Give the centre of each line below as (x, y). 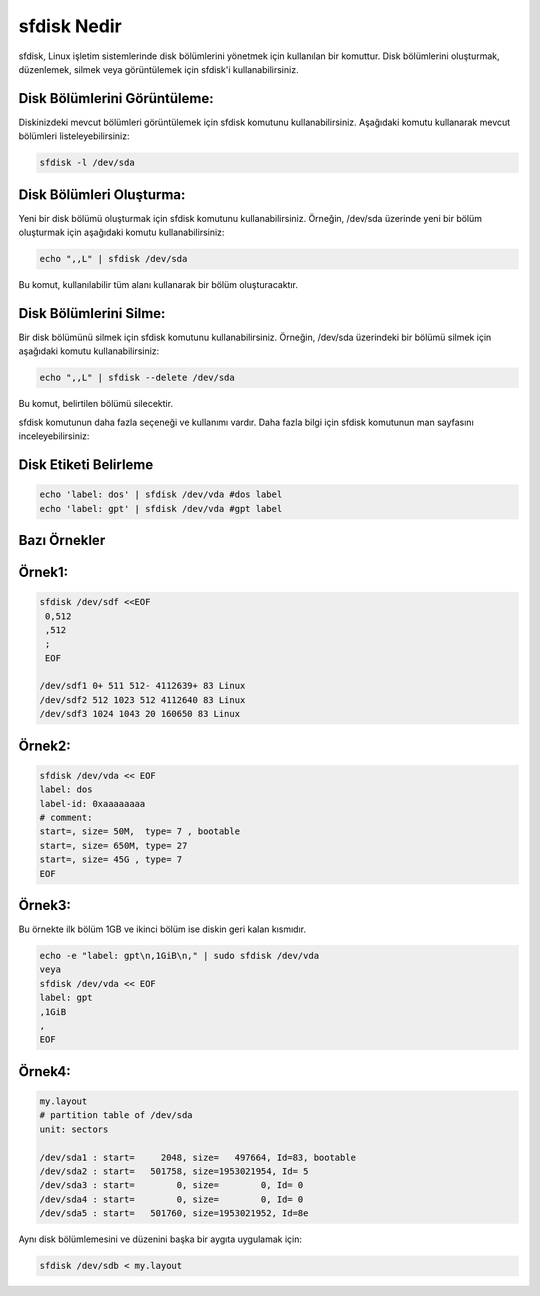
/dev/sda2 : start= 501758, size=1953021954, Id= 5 (174, 1171)
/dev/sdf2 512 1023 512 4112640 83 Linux (142, 699)
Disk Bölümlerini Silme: (92, 313)
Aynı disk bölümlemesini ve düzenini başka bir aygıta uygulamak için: (160, 1239)
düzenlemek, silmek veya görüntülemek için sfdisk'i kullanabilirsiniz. (158, 69)
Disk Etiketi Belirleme (86, 464)
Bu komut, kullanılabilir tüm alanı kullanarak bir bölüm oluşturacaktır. (158, 285)
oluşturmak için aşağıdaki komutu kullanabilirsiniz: (121, 232)
